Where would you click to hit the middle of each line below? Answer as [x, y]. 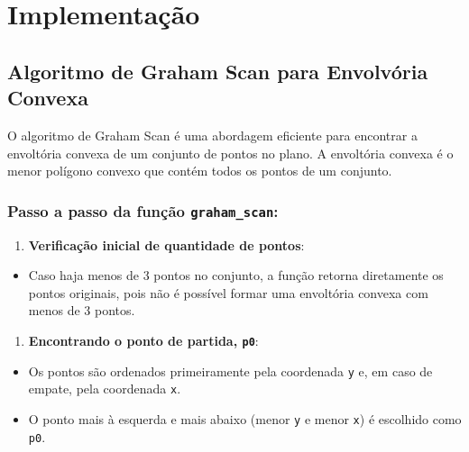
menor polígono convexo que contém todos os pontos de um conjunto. [200, 171]
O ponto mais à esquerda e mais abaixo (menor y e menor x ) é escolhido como [245, 418]
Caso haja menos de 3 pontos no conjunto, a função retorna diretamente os [236, 275]
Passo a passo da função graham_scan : [143, 210]
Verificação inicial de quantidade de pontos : [166, 244]
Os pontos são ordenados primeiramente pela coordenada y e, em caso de [230, 371]
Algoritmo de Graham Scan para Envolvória [218, 71]
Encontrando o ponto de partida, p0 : [143, 340]
